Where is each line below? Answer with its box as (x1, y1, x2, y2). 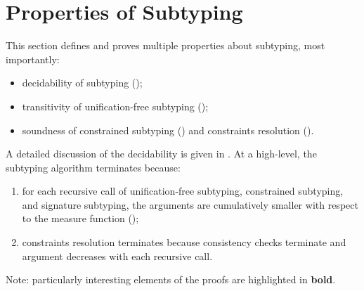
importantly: (6, 51, 60, 66)
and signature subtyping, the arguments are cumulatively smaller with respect (22, 197, 358, 212)
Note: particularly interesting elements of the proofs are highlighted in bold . (6, 272, 336, 287)
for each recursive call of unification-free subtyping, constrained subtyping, (22, 183, 344, 198)
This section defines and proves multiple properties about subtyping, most (6, 38, 325, 53)
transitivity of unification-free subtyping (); (22, 98, 209, 113)
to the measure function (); (22, 211, 139, 226)
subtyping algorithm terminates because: (6, 160, 181, 174)
